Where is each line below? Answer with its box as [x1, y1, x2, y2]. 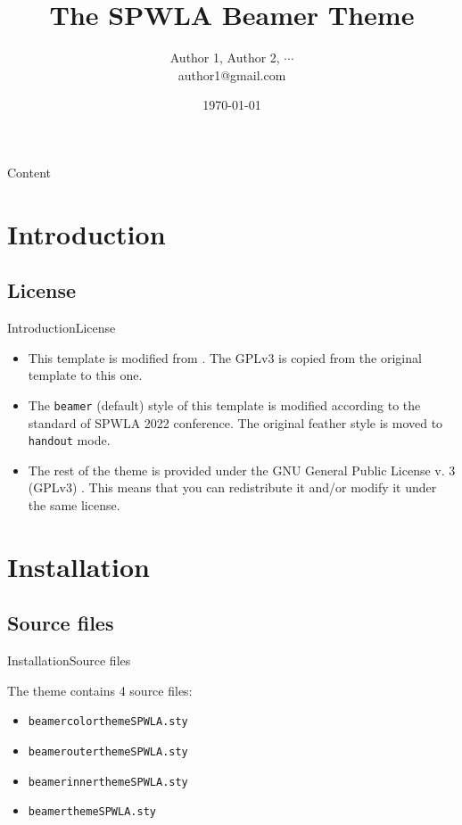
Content [7, 162, 51, 181]
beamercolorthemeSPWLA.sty [28, 715, 188, 729]
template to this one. [28, 366, 143, 384]
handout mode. [28, 431, 111, 450]
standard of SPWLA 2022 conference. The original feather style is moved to [28, 413, 443, 432]
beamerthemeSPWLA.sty [28, 805, 156, 819]
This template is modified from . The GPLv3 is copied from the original [28, 348, 422, 367]
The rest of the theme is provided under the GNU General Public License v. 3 [28, 460, 456, 479]
